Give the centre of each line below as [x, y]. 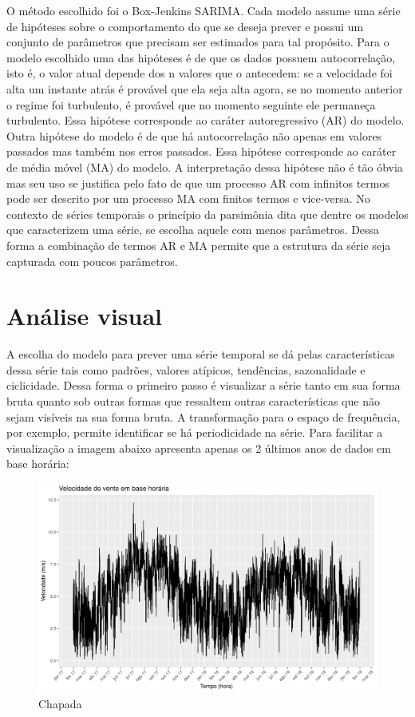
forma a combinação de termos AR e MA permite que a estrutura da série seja [199, 245]
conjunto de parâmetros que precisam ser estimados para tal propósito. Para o [198, 42]
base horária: [38, 463]
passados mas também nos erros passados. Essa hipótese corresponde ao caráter [202, 151]
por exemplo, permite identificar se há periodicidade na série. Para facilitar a [195, 432]
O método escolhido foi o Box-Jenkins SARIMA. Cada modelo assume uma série [204, 10]
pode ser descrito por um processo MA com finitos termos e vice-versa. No [188, 198]
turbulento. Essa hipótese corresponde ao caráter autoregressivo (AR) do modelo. [206, 120]
